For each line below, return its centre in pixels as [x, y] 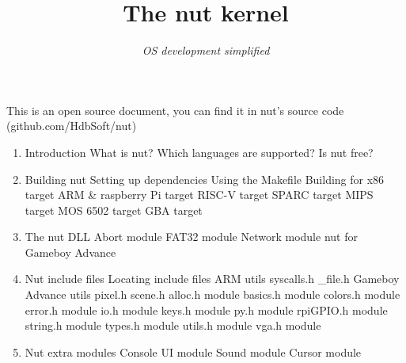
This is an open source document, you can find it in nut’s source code [175, 110]
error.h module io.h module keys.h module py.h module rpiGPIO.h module [206, 310]
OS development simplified [206, 50]
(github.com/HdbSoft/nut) [72, 126]
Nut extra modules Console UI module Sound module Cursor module [193, 352]
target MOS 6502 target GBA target [114, 210]
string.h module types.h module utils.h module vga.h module [173, 325]
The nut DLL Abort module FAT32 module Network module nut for [191, 237]
